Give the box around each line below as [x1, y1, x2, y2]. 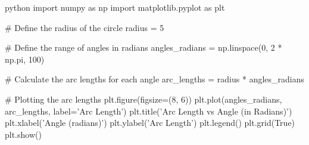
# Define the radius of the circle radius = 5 [5, 21, 164, 33]
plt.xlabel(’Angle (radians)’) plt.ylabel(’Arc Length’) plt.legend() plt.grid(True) [5, 116, 295, 129]
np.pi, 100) [5, 53, 45, 65]
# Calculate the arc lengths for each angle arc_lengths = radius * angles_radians [5, 73, 305, 85]
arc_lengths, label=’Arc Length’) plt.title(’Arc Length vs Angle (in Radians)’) [5, 104, 292, 117]
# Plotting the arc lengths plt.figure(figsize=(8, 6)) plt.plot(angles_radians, [5, 92, 282, 105]
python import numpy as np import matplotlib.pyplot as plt [5, 1, 225, 13]
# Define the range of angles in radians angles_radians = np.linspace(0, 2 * [5, 41, 282, 54]
